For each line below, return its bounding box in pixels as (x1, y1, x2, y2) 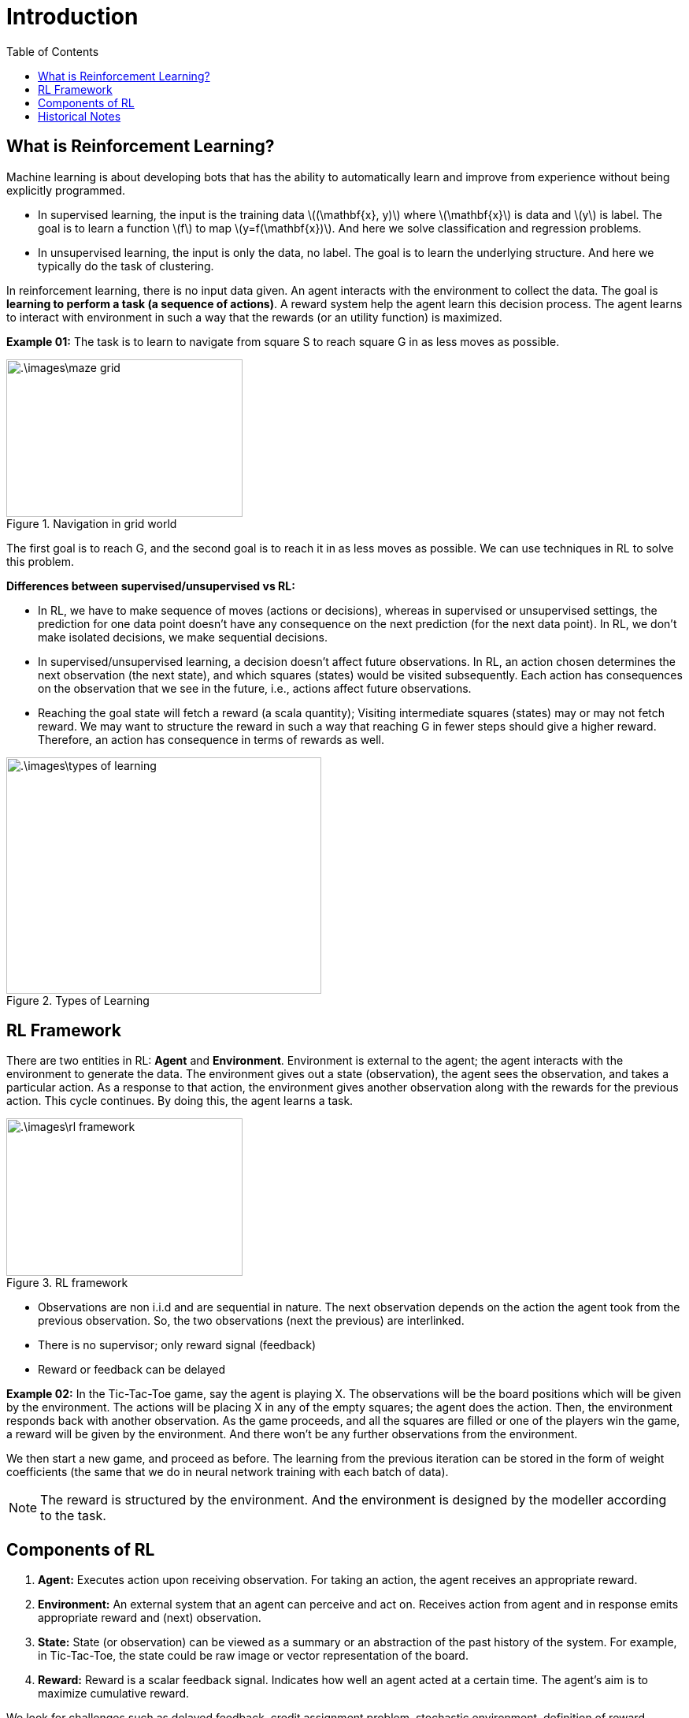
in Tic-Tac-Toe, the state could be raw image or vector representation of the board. (38, 1649, 469, 1663)
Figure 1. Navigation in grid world (6, 516, 177, 530)
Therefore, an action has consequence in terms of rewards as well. (38, 732, 384, 746)
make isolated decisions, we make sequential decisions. (38, 630, 328, 644)
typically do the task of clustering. (38, 258, 214, 273)
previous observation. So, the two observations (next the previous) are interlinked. (38, 1314, 465, 1328)
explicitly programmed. (6, 183, 126, 197)
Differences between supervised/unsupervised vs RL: (6, 578, 295, 593)
